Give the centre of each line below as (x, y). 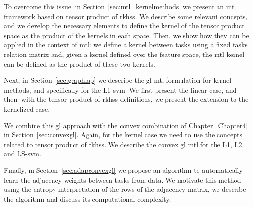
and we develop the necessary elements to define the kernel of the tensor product (124, 26)
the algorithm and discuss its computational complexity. (88, 198)
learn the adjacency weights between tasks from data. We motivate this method (123, 179)
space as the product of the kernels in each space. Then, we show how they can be (126, 35)
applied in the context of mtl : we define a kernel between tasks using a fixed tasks (126, 45)
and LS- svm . (23, 154)
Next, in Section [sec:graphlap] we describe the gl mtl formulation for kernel (118, 80)
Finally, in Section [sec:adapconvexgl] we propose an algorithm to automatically (123, 170)
